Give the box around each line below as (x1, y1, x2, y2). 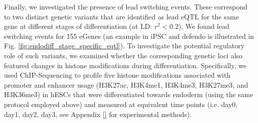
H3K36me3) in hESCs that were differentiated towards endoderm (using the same (4, 89, 254, 100)
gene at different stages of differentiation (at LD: (4, 21, 152, 31)
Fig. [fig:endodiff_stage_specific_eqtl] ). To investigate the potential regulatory (4, 40, 245, 51)
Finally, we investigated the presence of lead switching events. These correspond (4, 1, 248, 11)
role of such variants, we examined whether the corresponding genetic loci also (4, 50, 243, 60)
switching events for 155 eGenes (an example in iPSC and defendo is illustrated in (4, 30, 254, 41)
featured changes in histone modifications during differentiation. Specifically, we (4, 60, 247, 70)
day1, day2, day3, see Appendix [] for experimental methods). (4, 109, 192, 119)
